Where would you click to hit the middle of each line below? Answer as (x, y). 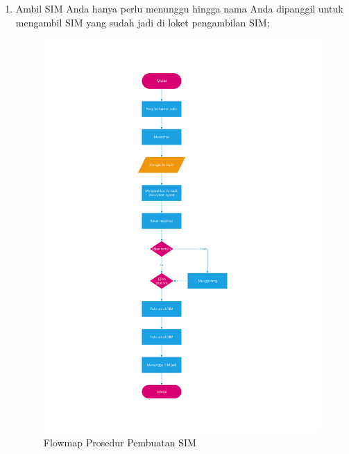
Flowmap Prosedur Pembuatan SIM (120, 442)
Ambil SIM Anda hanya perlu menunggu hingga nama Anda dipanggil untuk (179, 8)
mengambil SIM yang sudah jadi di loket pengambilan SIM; (143, 22)
